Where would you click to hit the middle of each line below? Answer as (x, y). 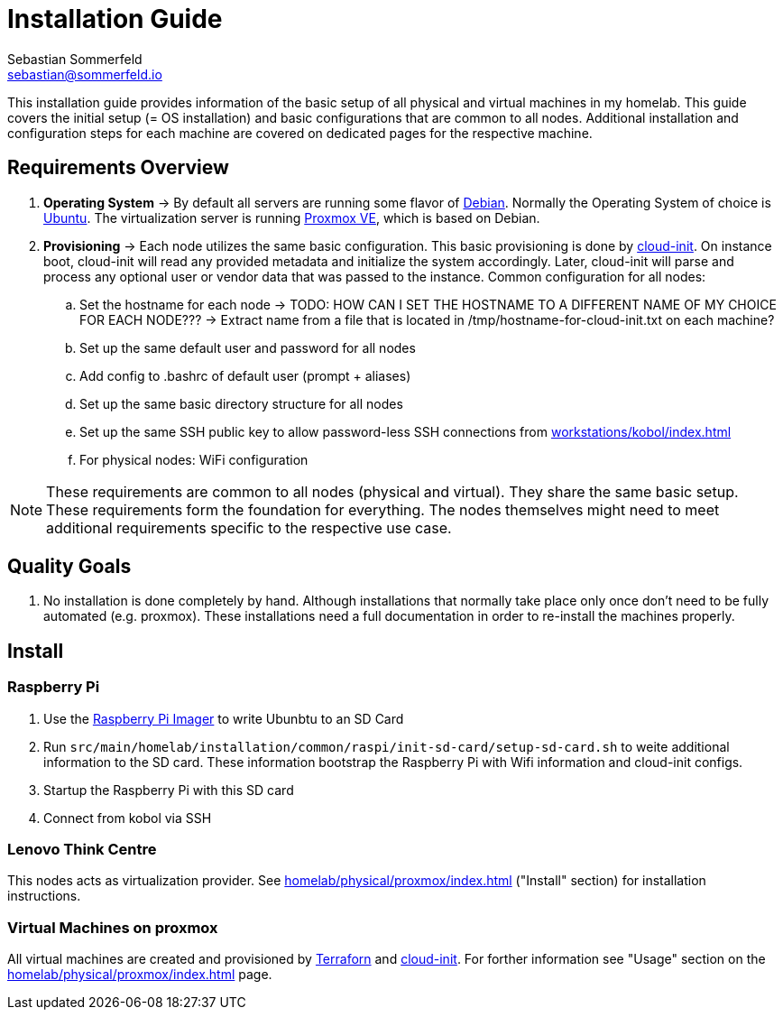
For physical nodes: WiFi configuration (194, 459)
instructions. (44, 896)
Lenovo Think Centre (82, 850)
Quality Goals (69, 567)
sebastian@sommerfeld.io (85, 74)
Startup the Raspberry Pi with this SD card (169, 790)
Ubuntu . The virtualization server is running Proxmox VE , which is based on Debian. (292, 217)
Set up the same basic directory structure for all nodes (241, 403)
